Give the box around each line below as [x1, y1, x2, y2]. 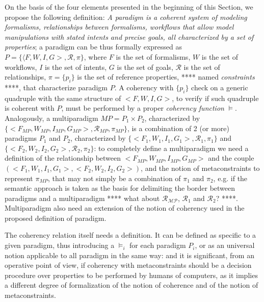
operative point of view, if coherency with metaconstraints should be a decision [5, 260, 252, 270]
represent [5, 172, 33, 183]
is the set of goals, [117, 61, 173, 72]
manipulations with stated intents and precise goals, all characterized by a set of [5, 31, 254, 42]
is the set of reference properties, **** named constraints [77, 71, 255, 82]
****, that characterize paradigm [5, 82, 108, 92]
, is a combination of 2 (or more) [127, 122, 229, 133]
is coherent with [5, 103, 55, 113]
